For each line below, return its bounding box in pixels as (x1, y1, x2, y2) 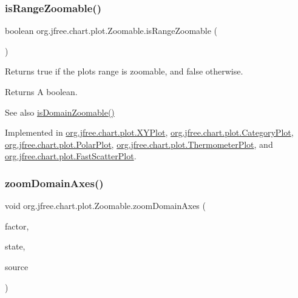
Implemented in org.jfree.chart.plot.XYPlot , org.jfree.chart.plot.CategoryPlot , (5, 126, 294, 139)
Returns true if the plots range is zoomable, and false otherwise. (5, 65, 243, 78)
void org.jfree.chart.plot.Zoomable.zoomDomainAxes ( (5, 199, 206, 212)
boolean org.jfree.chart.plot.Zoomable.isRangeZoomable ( (5, 24, 218, 37)
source (5, 260, 29, 273)
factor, (5, 219, 29, 232)
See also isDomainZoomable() (5, 105, 115, 118)
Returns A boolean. (5, 85, 78, 98)
